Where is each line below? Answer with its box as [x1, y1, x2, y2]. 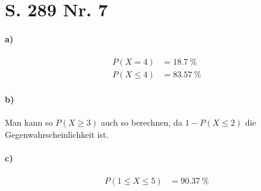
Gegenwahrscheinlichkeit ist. [5, 128, 109, 140]
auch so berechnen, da [101, 116, 183, 129]
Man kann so [5, 116, 53, 129]
